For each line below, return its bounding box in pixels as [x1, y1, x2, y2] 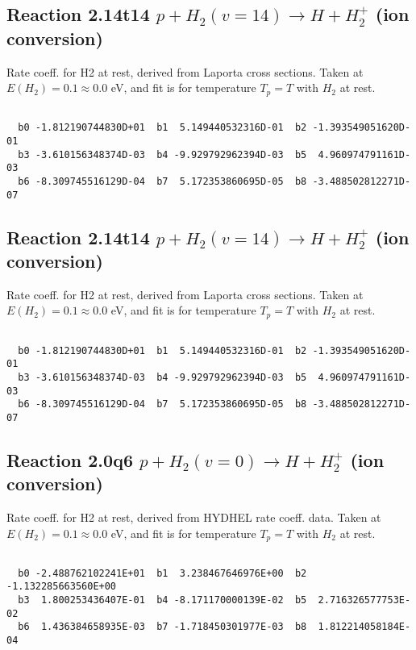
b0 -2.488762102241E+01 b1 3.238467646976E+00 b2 [18, 567, 307, 579]
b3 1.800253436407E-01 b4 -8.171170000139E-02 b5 [18, 594, 307, 606]
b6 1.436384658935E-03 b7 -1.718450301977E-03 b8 [18, 621, 307, 633]
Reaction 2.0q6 [6, 447, 133, 472]
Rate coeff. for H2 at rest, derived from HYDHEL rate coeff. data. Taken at [6, 509, 381, 526]
